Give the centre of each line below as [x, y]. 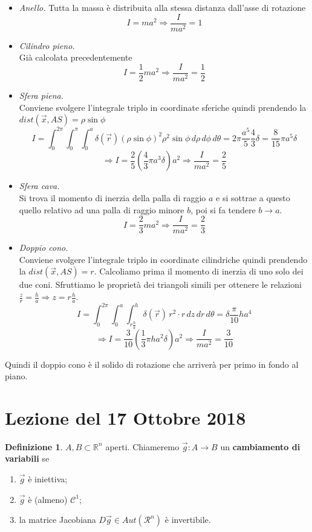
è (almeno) [48, 499]
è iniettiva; [48, 479]
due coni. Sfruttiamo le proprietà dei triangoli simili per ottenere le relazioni [160, 284]
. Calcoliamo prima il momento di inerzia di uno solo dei [199, 271]
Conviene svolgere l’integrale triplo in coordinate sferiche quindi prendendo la [163, 107]
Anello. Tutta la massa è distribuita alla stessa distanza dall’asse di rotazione [162, 7]
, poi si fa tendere [223, 209]
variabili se [27, 458]
